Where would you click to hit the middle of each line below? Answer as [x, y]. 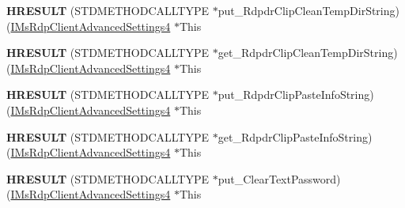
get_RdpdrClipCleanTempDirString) [308, 53]
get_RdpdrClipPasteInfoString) [295, 136]
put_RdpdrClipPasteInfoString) [296, 95]
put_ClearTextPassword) [279, 178]
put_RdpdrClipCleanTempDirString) [308, 10]
